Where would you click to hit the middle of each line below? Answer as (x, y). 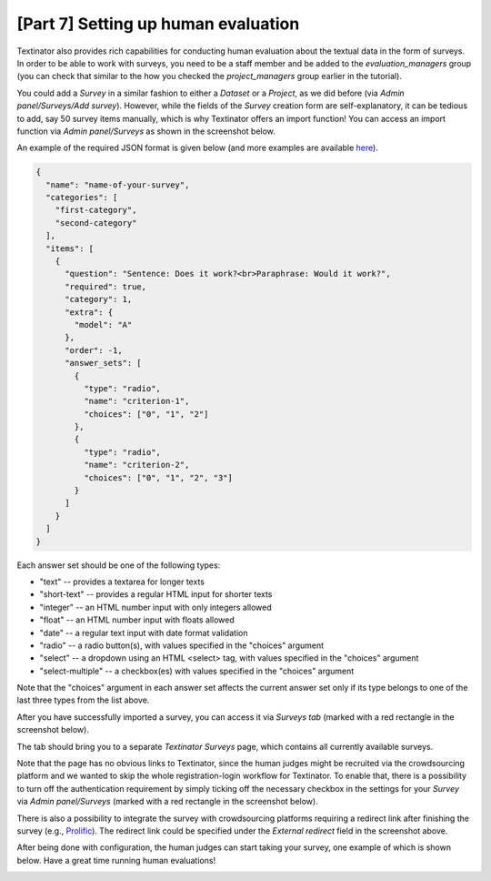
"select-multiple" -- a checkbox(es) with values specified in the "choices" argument (197, 671)
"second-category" (96, 223)
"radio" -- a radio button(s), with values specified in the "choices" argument (182, 645)
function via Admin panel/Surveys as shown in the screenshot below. (146, 131)
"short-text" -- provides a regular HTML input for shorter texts (156, 594)
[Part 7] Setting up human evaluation (158, 24)
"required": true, (106, 286)
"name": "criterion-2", (136, 465)
